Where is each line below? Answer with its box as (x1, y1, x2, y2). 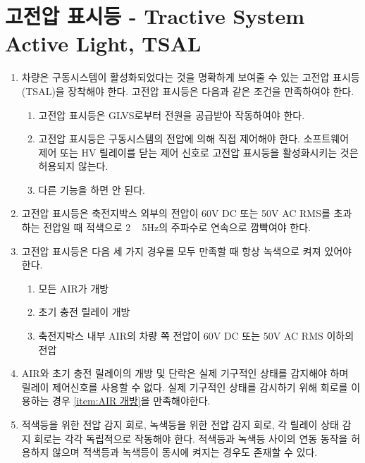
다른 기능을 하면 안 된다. (38, 182, 145, 197)
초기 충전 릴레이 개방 (38, 304, 130, 319)
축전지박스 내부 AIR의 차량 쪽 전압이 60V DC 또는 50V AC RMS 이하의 (38, 328, 354, 343)
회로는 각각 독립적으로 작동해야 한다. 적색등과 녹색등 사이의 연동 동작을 (34, 431, 348, 445)
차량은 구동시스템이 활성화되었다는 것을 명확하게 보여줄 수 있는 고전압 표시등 (21, 70, 360, 85)
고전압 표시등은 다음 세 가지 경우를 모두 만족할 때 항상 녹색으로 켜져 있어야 (21, 243, 352, 258)
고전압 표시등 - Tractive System (5, 1, 305, 30)
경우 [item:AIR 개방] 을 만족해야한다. (52, 393, 211, 408)
